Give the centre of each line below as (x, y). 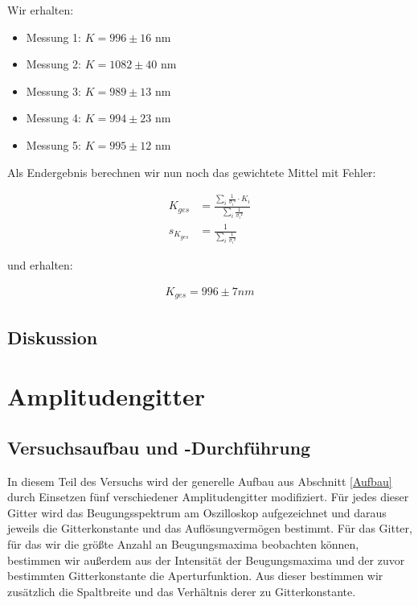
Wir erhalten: (41, 10)
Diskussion (53, 337)
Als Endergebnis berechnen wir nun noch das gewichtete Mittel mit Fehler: (192, 172)
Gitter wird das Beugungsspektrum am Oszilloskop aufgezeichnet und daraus (197, 512)
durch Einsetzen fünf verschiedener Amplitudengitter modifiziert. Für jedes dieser (208, 497)
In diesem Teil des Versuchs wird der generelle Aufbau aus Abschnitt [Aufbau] (200, 481)
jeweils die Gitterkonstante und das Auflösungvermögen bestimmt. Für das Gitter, (210, 528)
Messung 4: (54, 118)
